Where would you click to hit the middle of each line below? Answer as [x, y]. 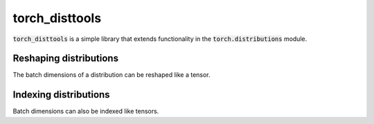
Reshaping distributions [66, 59]
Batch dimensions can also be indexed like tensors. [86, 112]
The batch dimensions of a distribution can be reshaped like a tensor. [112, 75]
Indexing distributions [61, 95]
